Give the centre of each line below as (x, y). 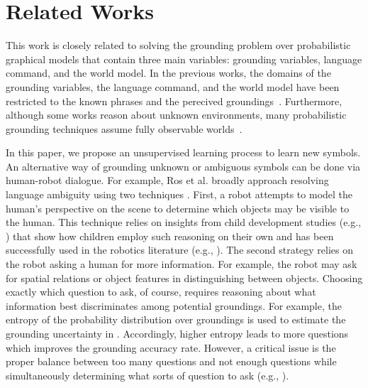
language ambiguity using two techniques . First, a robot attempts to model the (179, 194)
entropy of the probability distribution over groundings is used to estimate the (176, 319)
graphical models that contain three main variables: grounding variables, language (184, 59)
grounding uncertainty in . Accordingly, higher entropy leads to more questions (177, 333)
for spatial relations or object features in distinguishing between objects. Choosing (184, 277)
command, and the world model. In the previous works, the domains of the (168, 73)
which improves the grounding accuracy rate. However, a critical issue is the (171, 347)
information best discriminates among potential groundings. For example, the (174, 305)
